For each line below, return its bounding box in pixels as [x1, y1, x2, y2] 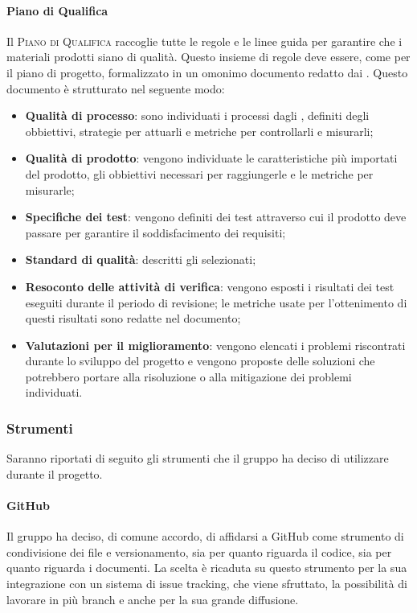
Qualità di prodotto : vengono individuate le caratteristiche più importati [25, 150, 398, 167]
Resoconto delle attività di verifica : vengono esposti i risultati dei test [25, 278, 395, 294]
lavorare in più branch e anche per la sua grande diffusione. [6, 590, 299, 607]
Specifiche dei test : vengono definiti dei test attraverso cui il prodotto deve [25, 208, 407, 225]
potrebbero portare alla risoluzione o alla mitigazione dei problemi [25, 368, 352, 385]
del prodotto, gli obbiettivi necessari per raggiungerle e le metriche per [25, 165, 374, 182]
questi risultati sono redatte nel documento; [25, 310, 241, 327]
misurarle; [25, 181, 75, 198]
